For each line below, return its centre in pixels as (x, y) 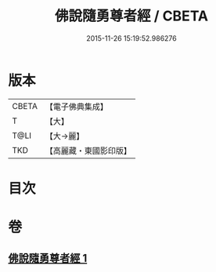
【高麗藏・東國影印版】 (88, 151)
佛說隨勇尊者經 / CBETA (131, 16)
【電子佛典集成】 (76, 107)
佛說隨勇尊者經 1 (48, 258)
